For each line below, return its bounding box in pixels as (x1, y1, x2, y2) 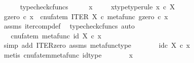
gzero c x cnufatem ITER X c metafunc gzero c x (3, 11, 168, 21)
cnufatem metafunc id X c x (10, 30, 102, 40)
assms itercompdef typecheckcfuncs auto (3, 21, 135, 31)
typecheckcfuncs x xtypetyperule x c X (20, 1, 175, 11)
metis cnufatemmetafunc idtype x (3, 49, 133, 60)
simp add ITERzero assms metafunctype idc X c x (3, 40, 190, 50)
